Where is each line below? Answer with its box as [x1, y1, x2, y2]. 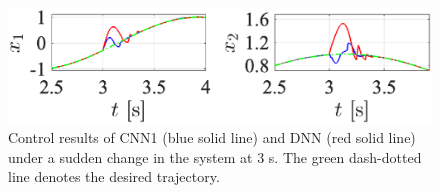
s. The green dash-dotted [268, 146, 422, 167]
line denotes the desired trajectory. [8, 166, 220, 187]
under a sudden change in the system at [8, 146, 253, 167]
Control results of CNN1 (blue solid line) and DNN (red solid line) [8, 127, 416, 148]
